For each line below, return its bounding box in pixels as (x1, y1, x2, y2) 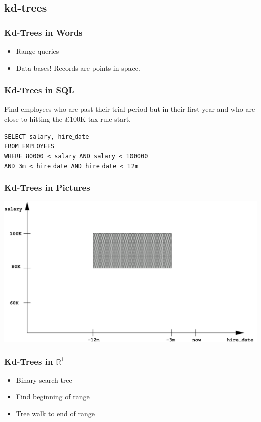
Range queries (16, 46, 59, 56)
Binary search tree (16, 374, 72, 385)
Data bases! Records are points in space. (16, 62, 140, 73)
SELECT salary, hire (4, 133, 73, 140)
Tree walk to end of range (16, 408, 95, 419)
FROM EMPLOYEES (4, 143, 55, 150)
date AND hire (53, 162, 100, 170)
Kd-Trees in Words (4, 26, 83, 38)
